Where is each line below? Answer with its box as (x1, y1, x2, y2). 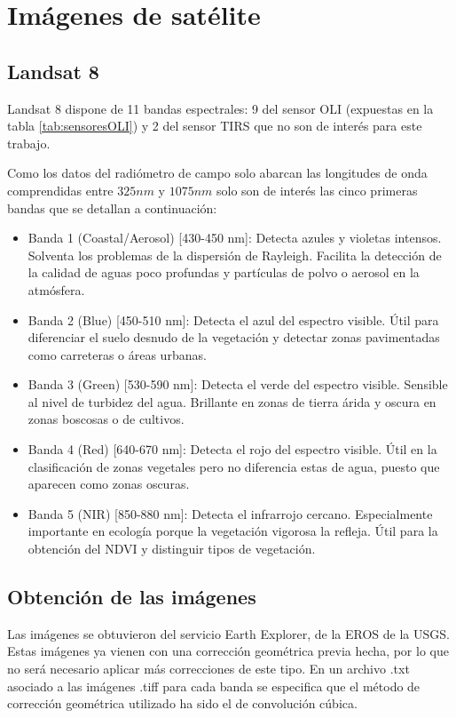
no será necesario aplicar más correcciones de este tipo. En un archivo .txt (7, 659, 410, 678)
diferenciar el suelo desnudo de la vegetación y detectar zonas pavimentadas (28, 328, 440, 347)
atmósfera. (28, 280, 85, 299)
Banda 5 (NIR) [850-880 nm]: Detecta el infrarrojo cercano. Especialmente (28, 504, 433, 523)
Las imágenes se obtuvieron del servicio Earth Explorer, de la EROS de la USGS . (7, 624, 451, 642)
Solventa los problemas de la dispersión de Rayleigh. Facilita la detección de (28, 245, 442, 264)
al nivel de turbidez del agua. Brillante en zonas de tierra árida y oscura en (28, 392, 436, 411)
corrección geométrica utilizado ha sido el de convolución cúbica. (7, 694, 358, 713)
